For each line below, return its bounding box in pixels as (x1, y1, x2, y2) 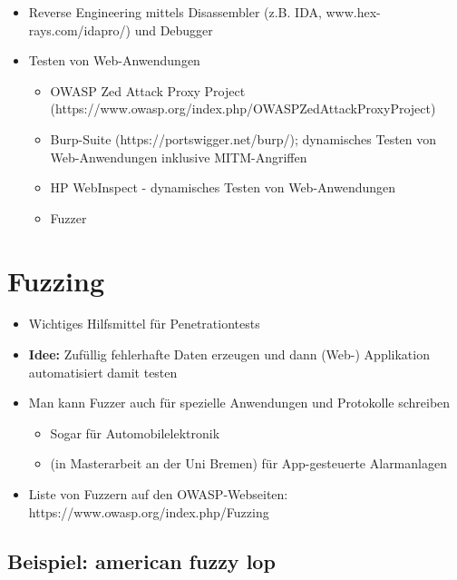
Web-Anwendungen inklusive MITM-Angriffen (50, 147, 307, 166)
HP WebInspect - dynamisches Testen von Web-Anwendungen (50, 178, 396, 197)
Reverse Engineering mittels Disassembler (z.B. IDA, (28, 3, 322, 21)
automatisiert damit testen (28, 362, 178, 381)
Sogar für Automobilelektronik (50, 423, 220, 442)
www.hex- (326, 3, 381, 21)
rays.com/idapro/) (28, 20, 131, 39)
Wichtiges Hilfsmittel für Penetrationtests (28, 314, 260, 333)
